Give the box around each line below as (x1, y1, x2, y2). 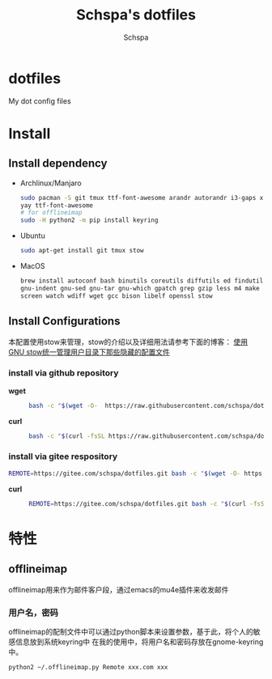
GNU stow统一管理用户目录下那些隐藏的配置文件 (8, 346, 170, 357)
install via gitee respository (8, 451, 118, 462)
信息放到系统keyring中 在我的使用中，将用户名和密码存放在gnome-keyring (15, 637, 264, 647)
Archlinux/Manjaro (19, 178, 83, 188)
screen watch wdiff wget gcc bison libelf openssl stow (19, 291, 213, 300)
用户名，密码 (8, 607, 59, 618)
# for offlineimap (19, 209, 83, 217)
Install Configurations (8, 314, 121, 329)
